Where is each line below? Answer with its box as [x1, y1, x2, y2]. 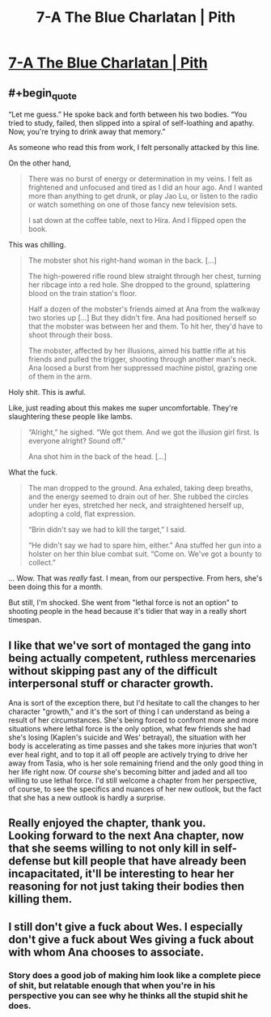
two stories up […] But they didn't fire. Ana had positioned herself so [28, 313, 257, 323]
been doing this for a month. [8, 582, 103, 592]
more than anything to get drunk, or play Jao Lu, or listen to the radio [28, 191, 258, 201]
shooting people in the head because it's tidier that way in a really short [8, 607, 247, 616]
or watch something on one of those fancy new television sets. [28, 200, 238, 210]
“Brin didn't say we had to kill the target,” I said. [28, 525, 187, 534]
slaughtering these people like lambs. [8, 412, 133, 422]
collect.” [28, 558, 57, 568]
